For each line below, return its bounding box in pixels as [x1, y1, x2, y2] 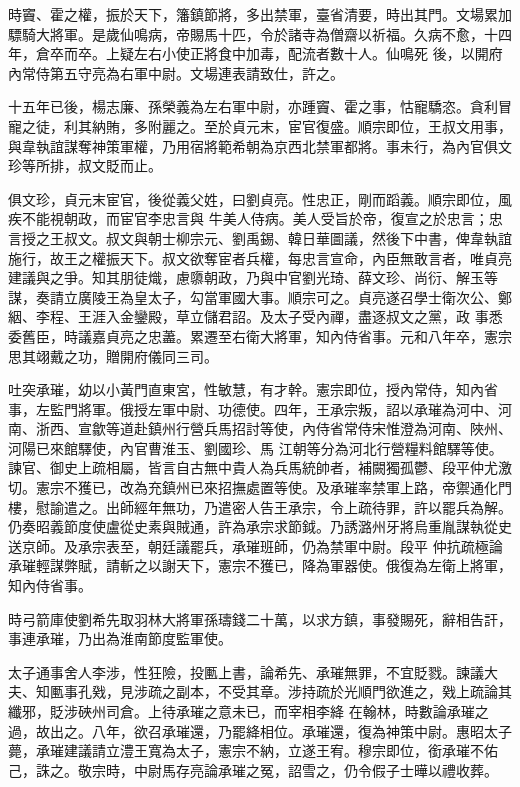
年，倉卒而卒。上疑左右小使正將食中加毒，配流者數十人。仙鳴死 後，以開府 [8, 43, 503, 64]
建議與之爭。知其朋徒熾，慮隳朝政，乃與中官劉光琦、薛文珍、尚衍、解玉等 [8, 267, 498, 288]
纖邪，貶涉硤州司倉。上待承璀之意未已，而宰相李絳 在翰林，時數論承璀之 [8, 701, 489, 721]
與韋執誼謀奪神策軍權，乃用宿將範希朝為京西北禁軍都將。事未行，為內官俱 [8, 135, 498, 156]
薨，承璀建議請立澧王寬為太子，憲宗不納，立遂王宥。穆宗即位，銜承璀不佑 [8, 740, 498, 761]
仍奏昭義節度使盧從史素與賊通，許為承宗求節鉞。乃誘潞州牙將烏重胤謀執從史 [8, 516, 512, 537]
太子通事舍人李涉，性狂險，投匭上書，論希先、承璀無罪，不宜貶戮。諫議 [8, 661, 484, 682]
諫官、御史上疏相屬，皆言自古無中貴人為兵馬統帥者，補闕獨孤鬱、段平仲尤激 [8, 457, 512, 478]
